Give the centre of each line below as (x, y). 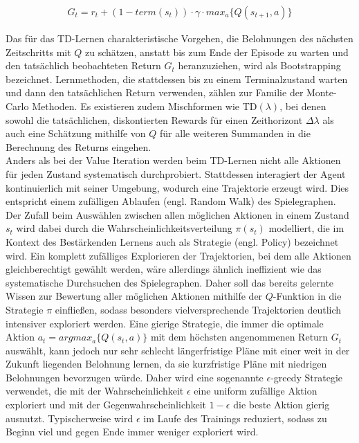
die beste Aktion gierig (282, 405)
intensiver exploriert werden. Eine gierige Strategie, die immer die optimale (165, 323)
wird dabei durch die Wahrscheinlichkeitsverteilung (124, 228)
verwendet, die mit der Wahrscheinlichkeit (95, 391)
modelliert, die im (306, 228)
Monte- (322, 92)
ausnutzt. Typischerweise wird (70, 418)
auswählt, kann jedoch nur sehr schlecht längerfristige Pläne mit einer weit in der (178, 350)
